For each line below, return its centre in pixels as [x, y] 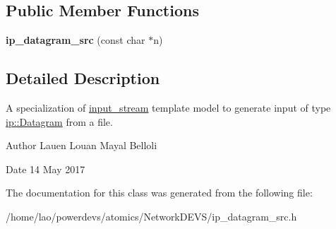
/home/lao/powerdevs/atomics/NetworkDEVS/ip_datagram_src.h [151, 216]
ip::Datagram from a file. [59, 121]
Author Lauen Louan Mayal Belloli [82, 145]
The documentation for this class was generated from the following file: [159, 193]
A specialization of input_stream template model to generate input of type [168, 107]
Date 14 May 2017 [46, 169]
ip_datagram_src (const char [76, 40]
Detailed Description [83, 78]
